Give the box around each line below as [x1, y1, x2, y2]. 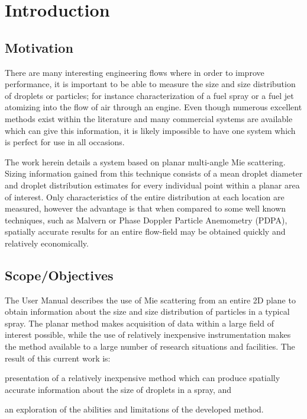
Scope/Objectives [5, 266, 114, 284]
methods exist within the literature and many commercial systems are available [5, 112, 293, 124]
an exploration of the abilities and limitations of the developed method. [5, 403, 264, 415]
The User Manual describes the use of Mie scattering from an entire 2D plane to [5, 293, 296, 306]
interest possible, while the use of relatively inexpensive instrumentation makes [5, 328, 291, 341]
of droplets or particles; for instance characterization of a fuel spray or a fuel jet [5, 89, 294, 101]
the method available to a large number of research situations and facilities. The [5, 340, 295, 353]
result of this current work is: [5, 351, 111, 364]
